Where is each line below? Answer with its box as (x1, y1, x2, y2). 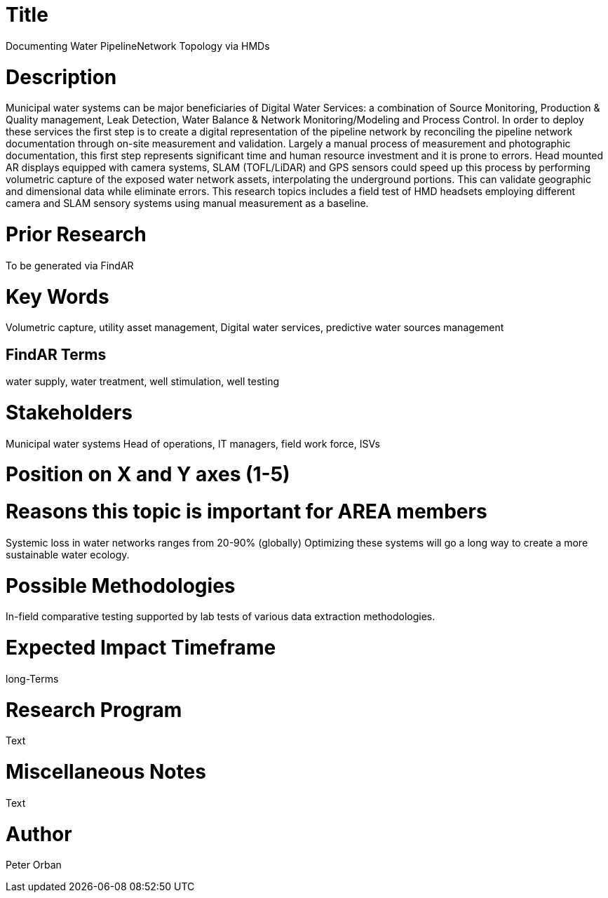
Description (6, 65, 117, 89)
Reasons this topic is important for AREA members (6, 500, 487, 524)
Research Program (6, 697, 182, 722)
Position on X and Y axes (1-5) (6, 462, 290, 487)
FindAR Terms (6, 345, 107, 363)
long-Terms (6, 672, 59, 685)
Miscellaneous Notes (6, 760, 206, 784)
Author (6, 822, 72, 846)
